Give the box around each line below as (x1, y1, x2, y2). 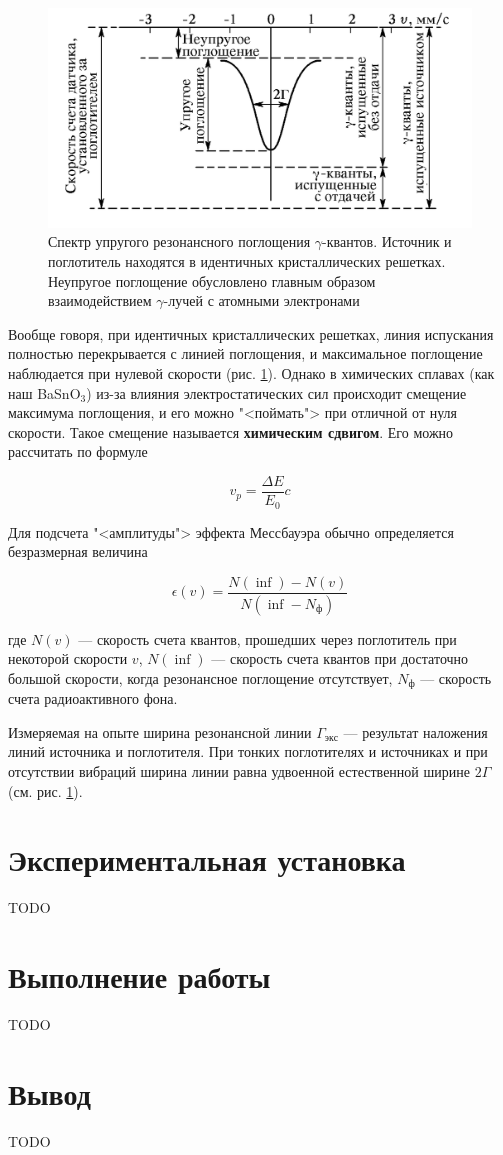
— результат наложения (343, 721, 488, 742)
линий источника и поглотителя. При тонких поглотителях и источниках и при (8, 741, 488, 762)
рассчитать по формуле (8, 441, 148, 462)
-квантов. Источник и (322, 231, 452, 252)
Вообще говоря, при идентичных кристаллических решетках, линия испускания (8, 323, 494, 344)
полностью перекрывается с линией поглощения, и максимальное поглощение (8, 343, 483, 364)
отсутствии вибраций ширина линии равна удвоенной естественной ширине (8, 761, 470, 782)
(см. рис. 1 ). (8, 780, 83, 801)
